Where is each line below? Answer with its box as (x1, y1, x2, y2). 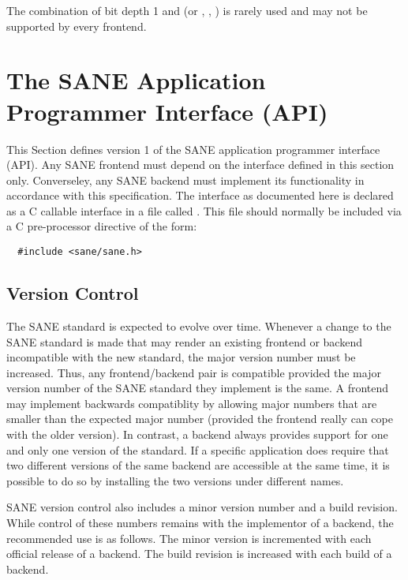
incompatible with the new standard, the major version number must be (6, 349, 356, 365)
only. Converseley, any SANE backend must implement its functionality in (6, 171, 365, 188)
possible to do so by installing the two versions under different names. (6, 472, 344, 488)
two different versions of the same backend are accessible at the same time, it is (6, 457, 390, 473)
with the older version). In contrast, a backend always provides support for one (6, 426, 388, 443)
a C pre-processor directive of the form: (6, 218, 197, 234)
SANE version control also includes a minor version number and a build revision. (6, 499, 398, 515)
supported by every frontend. (6, 17, 147, 34)
